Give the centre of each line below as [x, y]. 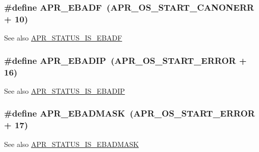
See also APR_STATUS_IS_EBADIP [65, 90]
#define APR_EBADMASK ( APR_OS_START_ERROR [129, 113]
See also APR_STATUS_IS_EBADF [63, 38]
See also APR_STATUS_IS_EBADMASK [71, 144]
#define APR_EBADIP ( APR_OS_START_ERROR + [125, 60]
